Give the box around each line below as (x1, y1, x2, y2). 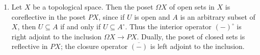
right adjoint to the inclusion (11, 31, 102, 41)
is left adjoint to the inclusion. (150, 41, 245, 51)
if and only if (60, 21, 101, 32)
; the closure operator (60, 41, 128, 51)
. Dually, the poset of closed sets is (137, 31, 245, 41)
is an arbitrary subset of (180, 11, 255, 22)
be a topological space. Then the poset (33, 2, 153, 12)
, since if (98, 11, 125, 22)
